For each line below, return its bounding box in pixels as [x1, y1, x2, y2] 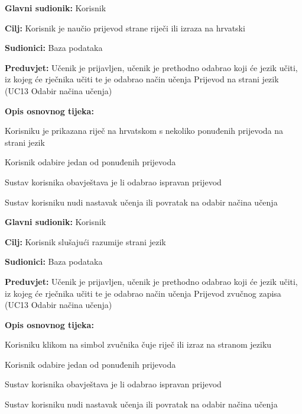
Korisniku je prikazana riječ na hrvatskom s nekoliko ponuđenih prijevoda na [5, 124, 284, 137]
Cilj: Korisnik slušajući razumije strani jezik [5, 235, 166, 248]
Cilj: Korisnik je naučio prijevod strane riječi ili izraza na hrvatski [5, 21, 245, 34]
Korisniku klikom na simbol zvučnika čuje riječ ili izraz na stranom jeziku [5, 338, 272, 351]
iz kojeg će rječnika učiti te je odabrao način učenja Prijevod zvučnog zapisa [5, 287, 281, 299]
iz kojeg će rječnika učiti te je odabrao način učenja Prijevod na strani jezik [5, 73, 279, 85]
